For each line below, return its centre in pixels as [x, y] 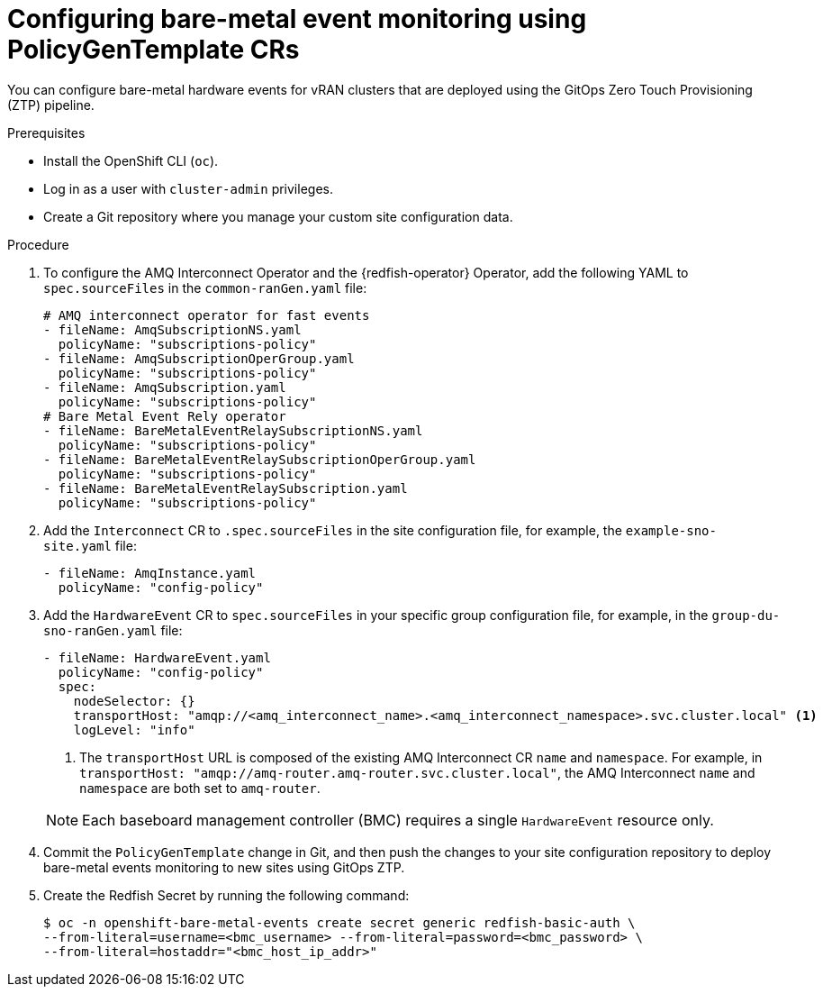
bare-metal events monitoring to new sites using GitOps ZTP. [224, 867]
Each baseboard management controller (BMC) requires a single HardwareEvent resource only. [398, 820]
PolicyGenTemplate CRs [154, 50]
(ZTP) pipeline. [51, 105]
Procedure [38, 244]
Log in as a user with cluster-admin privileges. [188, 188]
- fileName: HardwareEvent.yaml [157, 657]
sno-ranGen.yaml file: [113, 630]
